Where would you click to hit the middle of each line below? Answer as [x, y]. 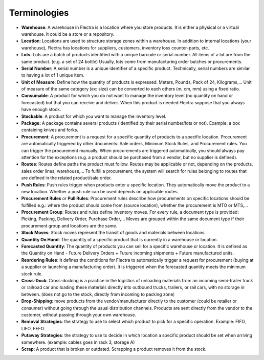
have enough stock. [41, 110]
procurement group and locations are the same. [69, 225]
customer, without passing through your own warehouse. [79, 315]
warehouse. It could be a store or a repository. [68, 34]
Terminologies [39, 13]
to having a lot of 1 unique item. [53, 75]
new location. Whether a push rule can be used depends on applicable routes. [100, 191]
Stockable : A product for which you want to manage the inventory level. [94, 116]
